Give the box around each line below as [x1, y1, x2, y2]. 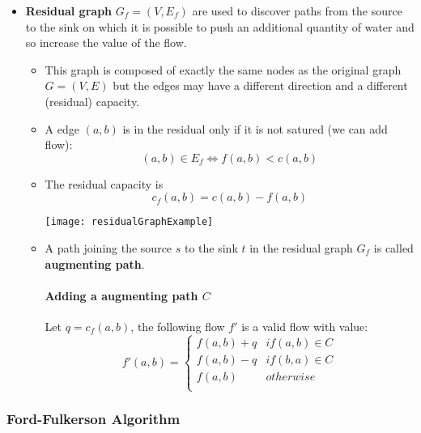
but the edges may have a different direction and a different [113, 77, 408, 94]
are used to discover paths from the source [192, 2, 402, 19]
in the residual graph [249, 240, 353, 256]
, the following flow [130, 317, 225, 334]
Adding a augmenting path [45, 287, 198, 304]
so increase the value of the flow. [25, 34, 187, 51]
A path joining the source [45, 240, 172, 256]
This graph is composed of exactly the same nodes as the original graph [45, 61, 402, 78]
